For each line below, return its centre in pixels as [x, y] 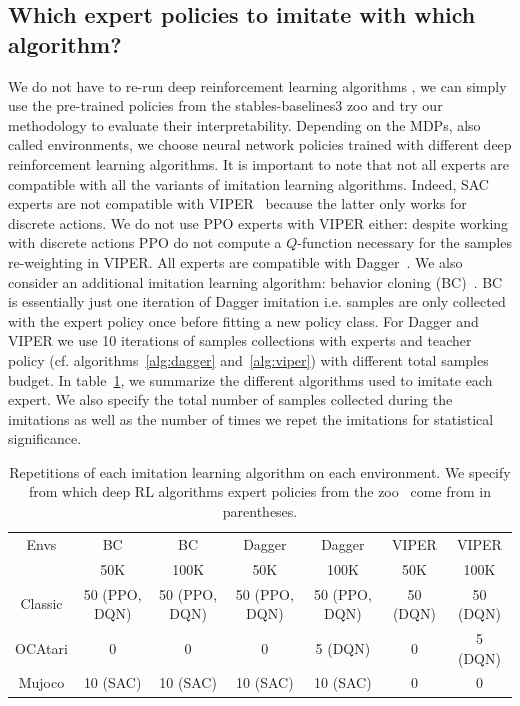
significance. [45, 438]
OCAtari [41, 647]
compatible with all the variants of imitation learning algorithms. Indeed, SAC [248, 183]
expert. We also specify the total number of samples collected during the [230, 399]
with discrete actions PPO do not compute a [145, 242]
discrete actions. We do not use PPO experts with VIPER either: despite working [258, 222]
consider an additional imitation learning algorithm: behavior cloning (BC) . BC [255, 281]
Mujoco [41, 682]
